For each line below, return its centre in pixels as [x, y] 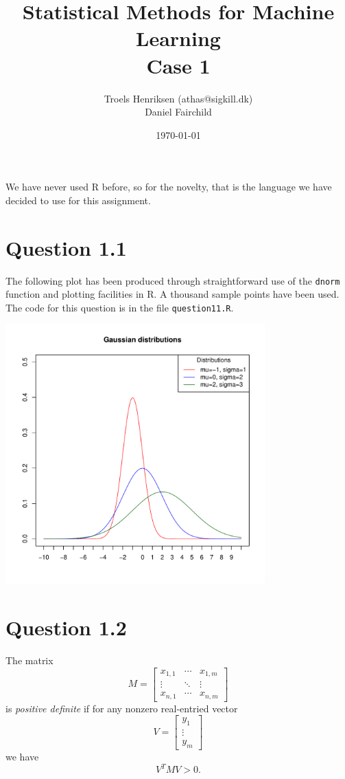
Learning [178, 38]
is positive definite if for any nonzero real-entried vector [122, 708]
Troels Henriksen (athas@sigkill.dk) [178, 98]
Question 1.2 [66, 627]
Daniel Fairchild [178, 112]
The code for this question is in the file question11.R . [120, 307]
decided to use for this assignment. [78, 200]
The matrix [29, 660]
